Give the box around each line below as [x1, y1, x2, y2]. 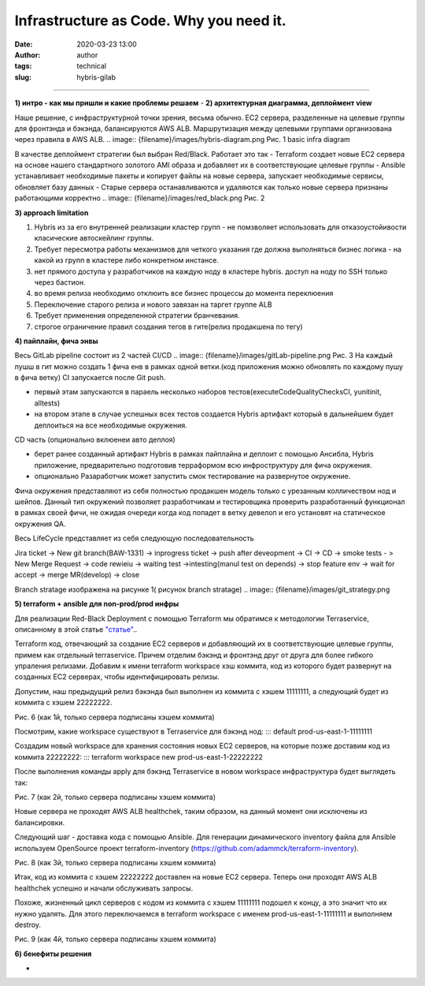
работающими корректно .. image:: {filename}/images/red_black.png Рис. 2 [14, 193, 265, 203]
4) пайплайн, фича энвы [14, 336, 98, 345]
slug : [14, 72, 31, 82]
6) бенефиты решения [14, 949, 92, 958]
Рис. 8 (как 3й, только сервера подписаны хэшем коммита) [14, 857, 216, 867]
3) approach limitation [14, 207, 89, 217]
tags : [14, 62, 32, 71]
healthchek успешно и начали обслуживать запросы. [14, 883, 194, 893]
